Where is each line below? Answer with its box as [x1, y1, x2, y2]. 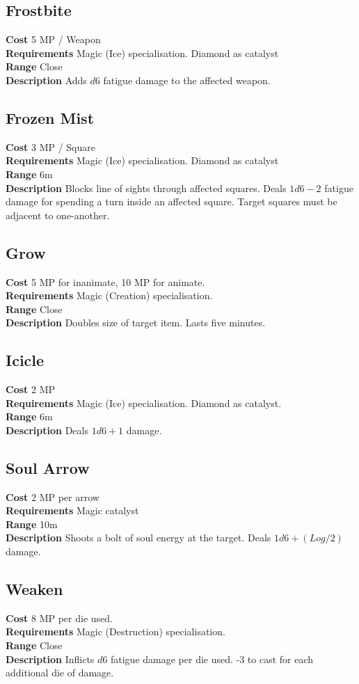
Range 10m [6, 516, 58, 531]
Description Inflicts [6, 651, 95, 666]
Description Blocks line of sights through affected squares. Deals [6, 180, 287, 195]
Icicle [6, 349, 45, 371]
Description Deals [6, 422, 88, 437]
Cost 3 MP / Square [6, 139, 95, 154]
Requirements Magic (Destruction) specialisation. [6, 624, 225, 639]
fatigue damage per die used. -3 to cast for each [110, 651, 314, 666]
